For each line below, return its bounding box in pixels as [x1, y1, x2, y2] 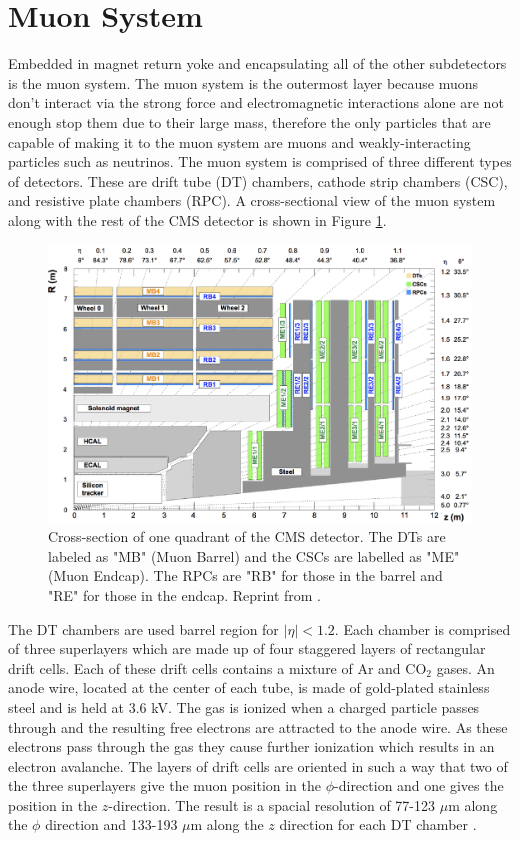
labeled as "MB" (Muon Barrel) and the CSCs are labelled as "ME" [48, 545, 460, 566]
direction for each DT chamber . [279, 814, 477, 835]
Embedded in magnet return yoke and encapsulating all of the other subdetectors [8, 53, 507, 74]
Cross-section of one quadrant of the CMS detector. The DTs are [48, 526, 446, 547]
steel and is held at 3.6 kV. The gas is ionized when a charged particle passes [8, 696, 480, 717]
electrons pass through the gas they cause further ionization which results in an [8, 736, 495, 757]
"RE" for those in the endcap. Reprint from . [48, 584, 321, 605]
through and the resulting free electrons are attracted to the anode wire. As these [8, 716, 508, 737]
